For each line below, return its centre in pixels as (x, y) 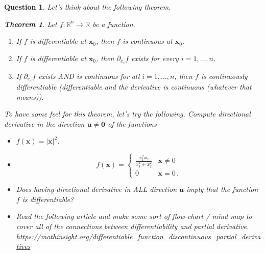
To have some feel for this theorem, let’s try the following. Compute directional (127, 114)
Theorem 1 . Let (31, 24)
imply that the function (222, 189)
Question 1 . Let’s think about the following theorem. (88, 7)
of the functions (132, 123)
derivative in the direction (44, 123)
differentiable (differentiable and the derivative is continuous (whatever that (134, 86)
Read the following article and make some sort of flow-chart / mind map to (134, 216)
